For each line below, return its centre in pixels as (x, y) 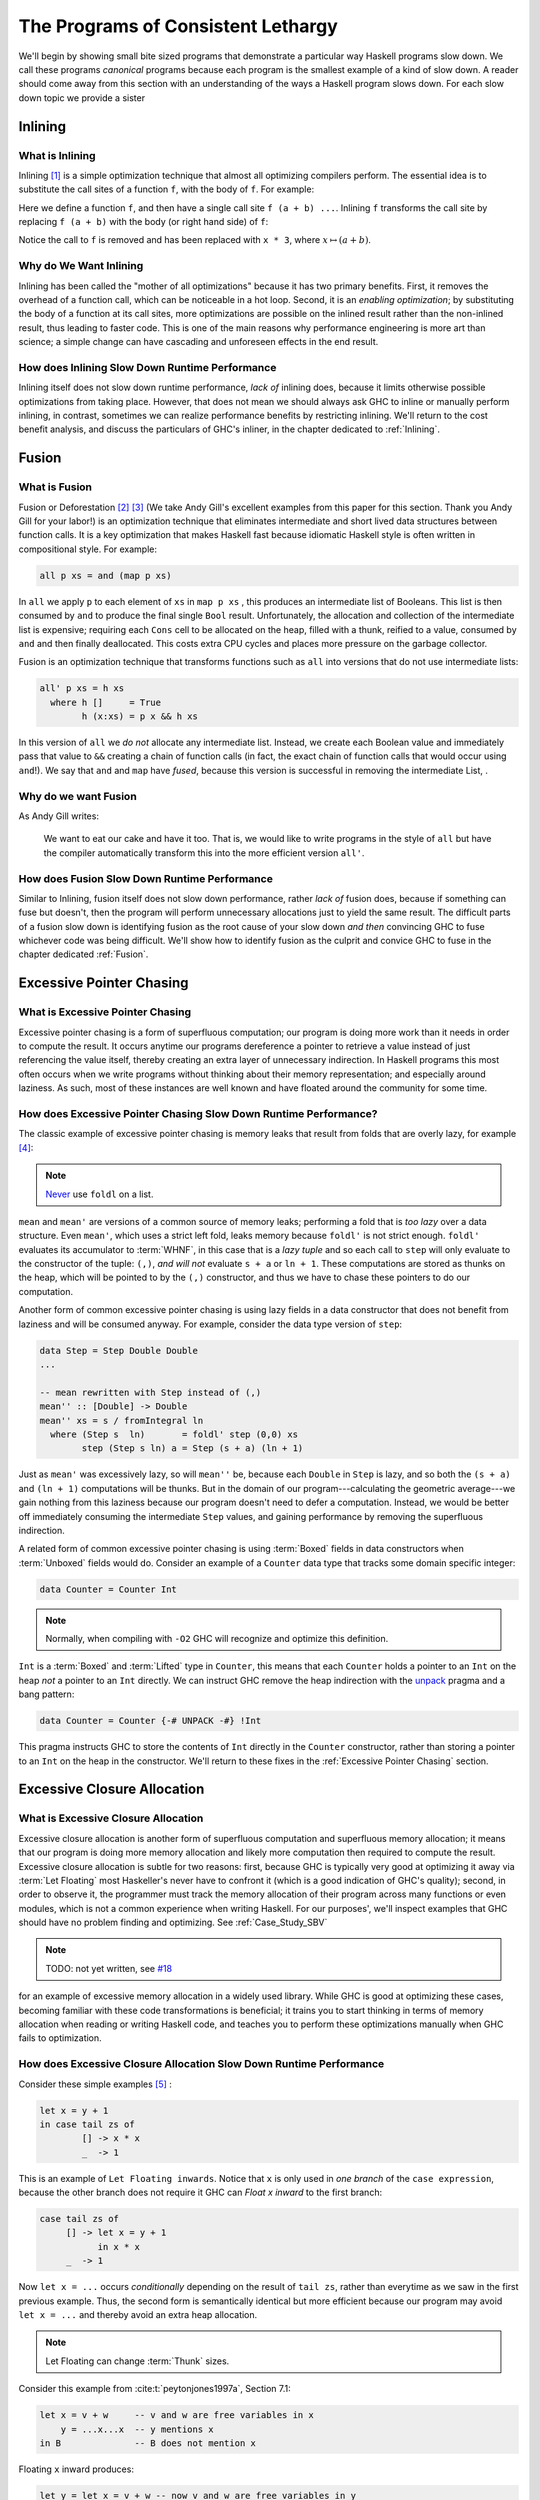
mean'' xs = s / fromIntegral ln (121, 1420)
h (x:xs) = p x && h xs (140, 716)
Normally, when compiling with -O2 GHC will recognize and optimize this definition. (217, 1639)
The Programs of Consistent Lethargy (178, 26)
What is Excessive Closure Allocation (111, 1818)
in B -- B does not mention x (148, 2443)
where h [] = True (106, 702)
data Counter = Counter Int (108, 1589)
